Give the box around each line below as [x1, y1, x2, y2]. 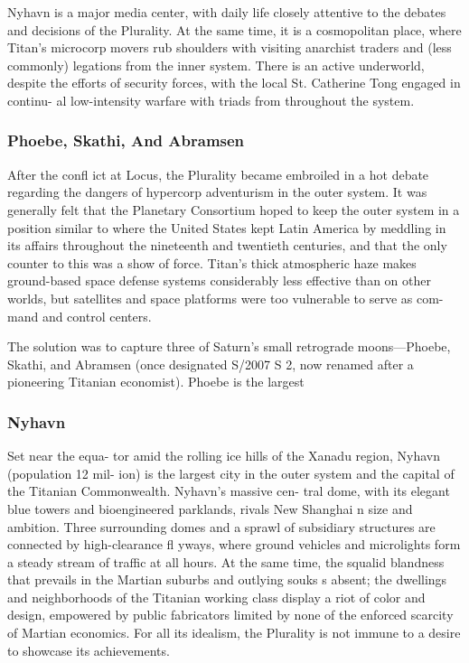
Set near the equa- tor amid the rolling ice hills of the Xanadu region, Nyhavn [7, 446, 440, 465]
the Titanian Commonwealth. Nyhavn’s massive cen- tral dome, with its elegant [7, 481, 450, 500]
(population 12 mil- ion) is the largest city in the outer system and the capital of [7, 463, 455, 482]
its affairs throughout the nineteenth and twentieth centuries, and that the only [7, 236, 447, 255]
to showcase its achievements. [7, 640, 170, 659]
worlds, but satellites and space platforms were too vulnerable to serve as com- [7, 288, 444, 307]
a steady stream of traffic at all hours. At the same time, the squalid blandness [7, 552, 445, 571]
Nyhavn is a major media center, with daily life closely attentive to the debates [7, 3, 446, 21]
